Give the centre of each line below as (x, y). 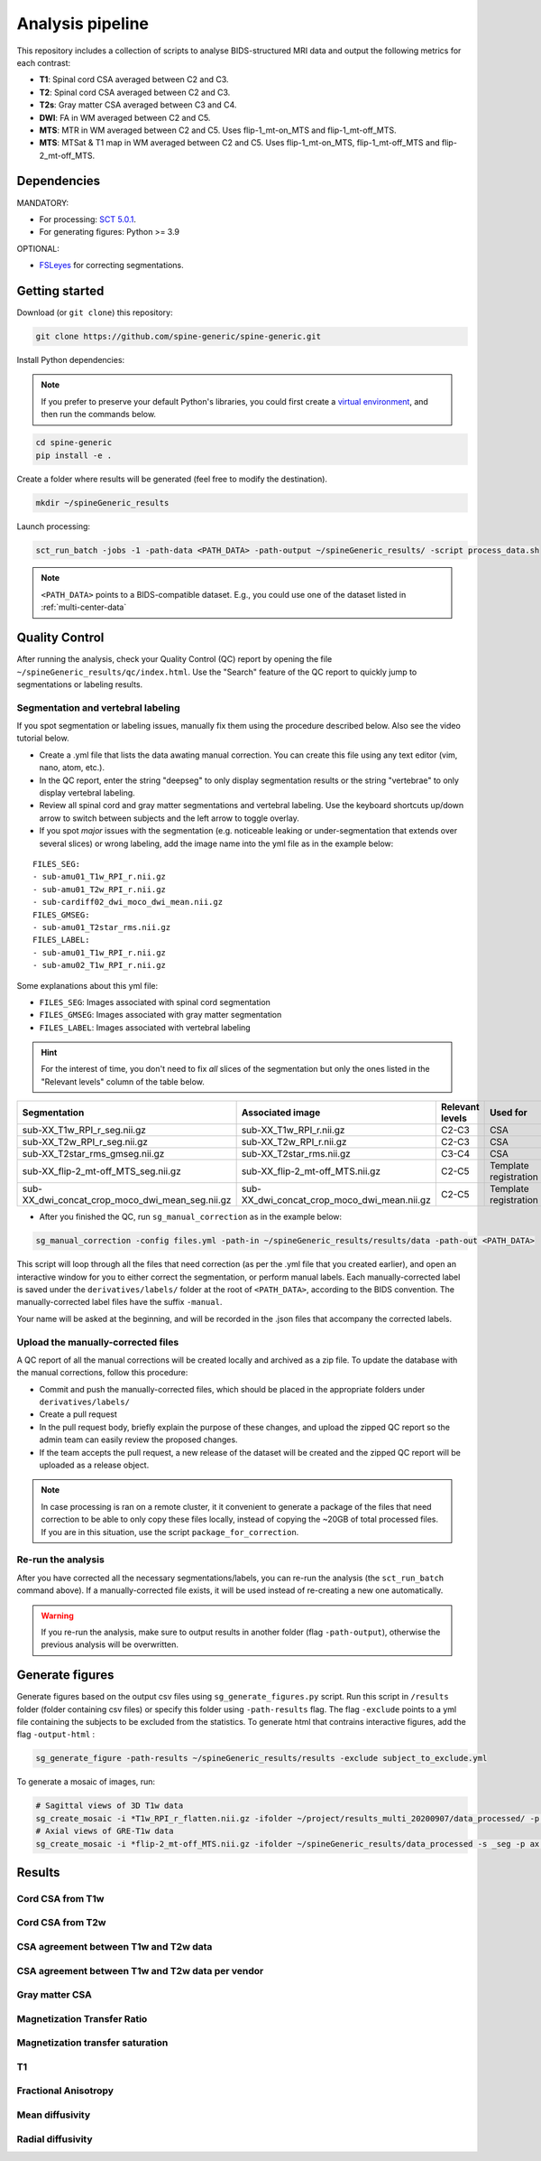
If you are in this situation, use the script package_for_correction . (170, 1532)
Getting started (60, 290)
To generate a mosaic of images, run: (86, 1782)
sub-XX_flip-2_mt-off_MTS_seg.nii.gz (101, 1171)
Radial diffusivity (55, 2138)
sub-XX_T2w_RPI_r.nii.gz (294, 1142)
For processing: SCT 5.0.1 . (88, 219)
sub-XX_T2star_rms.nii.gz (296, 1154)
